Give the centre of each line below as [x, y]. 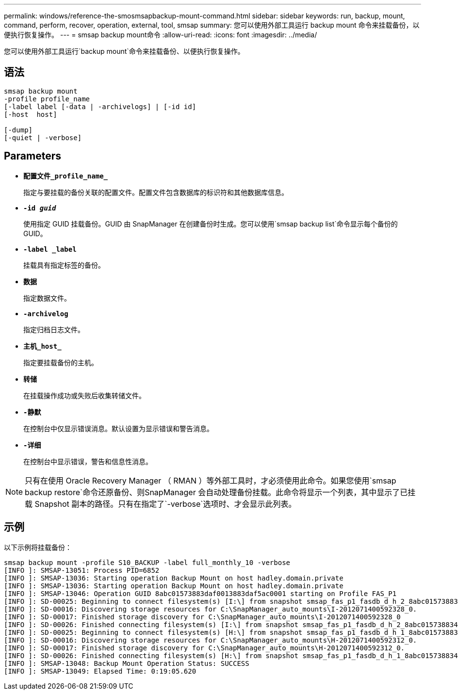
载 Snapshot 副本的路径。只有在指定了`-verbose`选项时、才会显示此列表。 [161, 504]
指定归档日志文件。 [54, 329]
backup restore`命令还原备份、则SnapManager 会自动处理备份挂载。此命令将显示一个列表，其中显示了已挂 [220, 492]
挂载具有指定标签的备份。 [64, 265]
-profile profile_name [47, 99]
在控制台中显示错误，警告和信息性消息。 [88, 461]
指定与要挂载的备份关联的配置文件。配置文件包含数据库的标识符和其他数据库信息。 [156, 192]
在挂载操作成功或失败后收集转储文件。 [84, 395]
